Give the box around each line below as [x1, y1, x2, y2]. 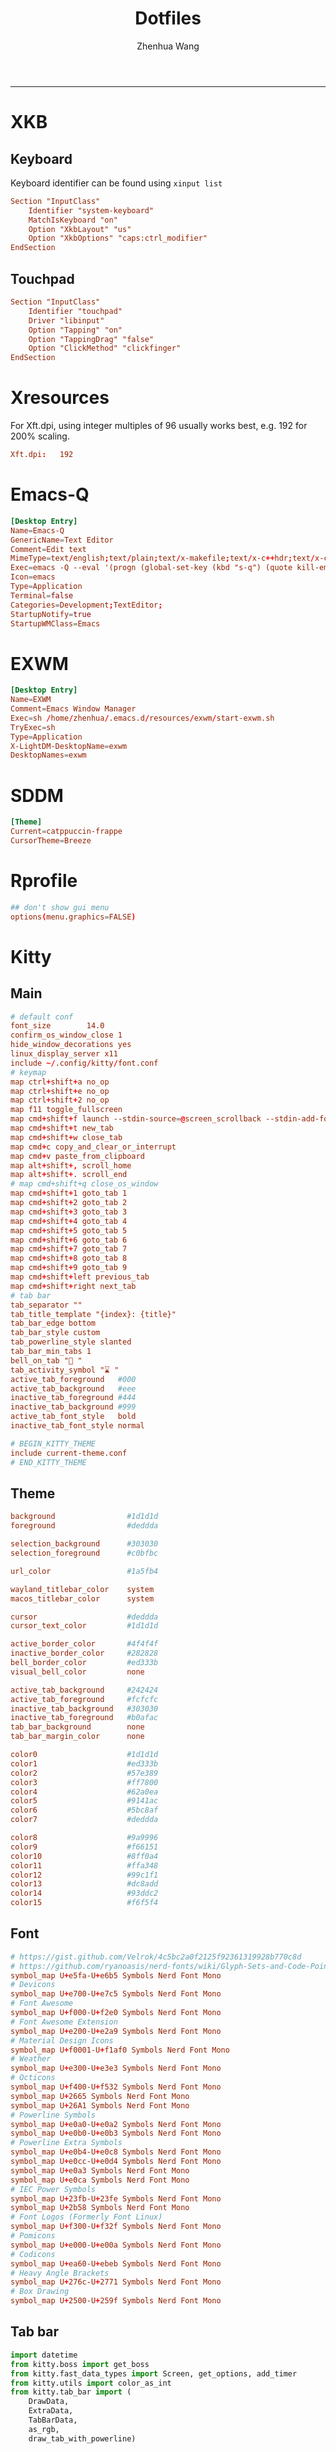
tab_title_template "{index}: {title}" [10, 1309, 177, 1319]
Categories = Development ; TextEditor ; [10, 600, 163, 610]
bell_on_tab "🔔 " [10, 1355, 83, 1366]
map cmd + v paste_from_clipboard [10, 1151, 145, 1161]
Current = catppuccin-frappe [10, 827, 123, 837]
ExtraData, [28, 2406, 74, 2416]
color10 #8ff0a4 [10, 1851, 159, 1861]
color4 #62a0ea [10, 1787, 159, 1797]
